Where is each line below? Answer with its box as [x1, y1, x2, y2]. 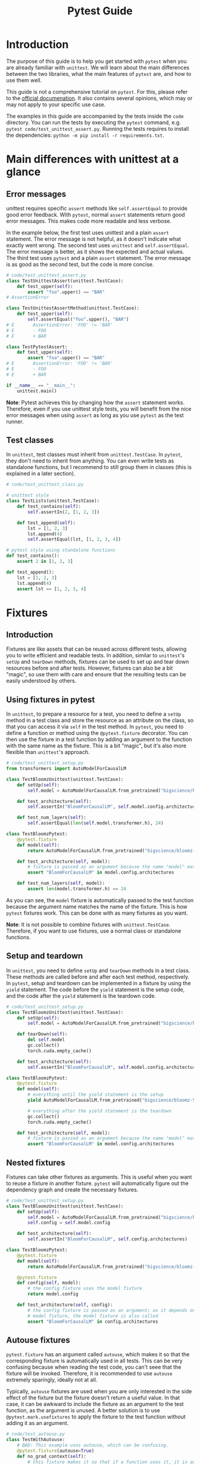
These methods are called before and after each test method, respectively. [6, 973, 189, 980]
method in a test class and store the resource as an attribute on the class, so [6, 717, 194, 724]
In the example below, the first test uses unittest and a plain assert [6, 229, 170, 236]
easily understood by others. [6, 677, 77, 685]
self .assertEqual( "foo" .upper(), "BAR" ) [27, 317, 129, 323]
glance [6, 165, 41, 179]
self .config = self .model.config [27, 1220, 111, 1226]
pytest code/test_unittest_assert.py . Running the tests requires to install [6, 125, 189, 132]
